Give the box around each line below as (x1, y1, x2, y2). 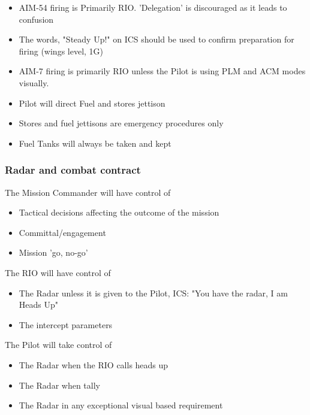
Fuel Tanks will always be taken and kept (19, 137, 171, 149)
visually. (19, 76, 49, 89)
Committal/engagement (19, 226, 106, 238)
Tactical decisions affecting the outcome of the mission (19, 206, 219, 219)
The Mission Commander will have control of (5, 186, 171, 198)
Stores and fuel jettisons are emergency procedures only (19, 117, 224, 129)
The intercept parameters (19, 318, 113, 331)
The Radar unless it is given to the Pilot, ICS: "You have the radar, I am (19, 286, 288, 299)
